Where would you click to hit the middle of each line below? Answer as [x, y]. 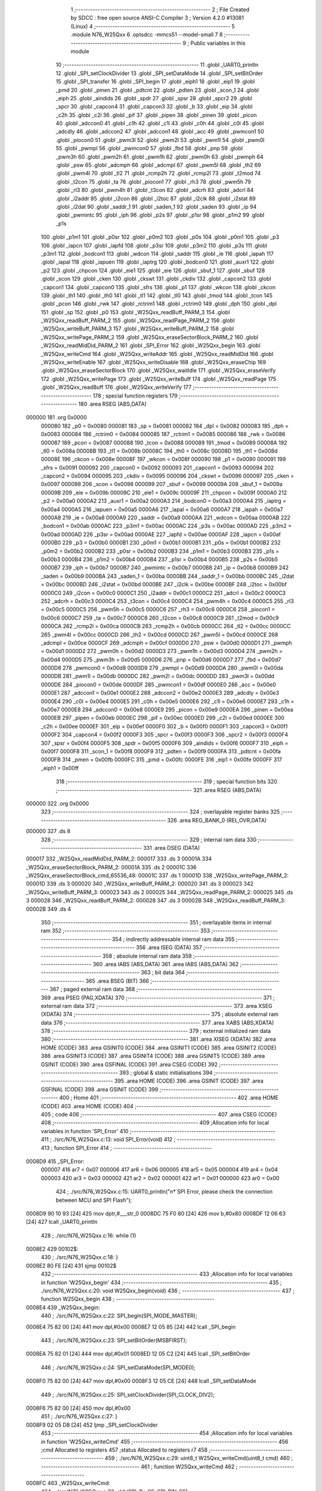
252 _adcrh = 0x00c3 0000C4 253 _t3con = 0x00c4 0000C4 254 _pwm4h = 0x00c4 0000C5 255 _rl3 [168, 601]
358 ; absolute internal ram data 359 [147, 956]
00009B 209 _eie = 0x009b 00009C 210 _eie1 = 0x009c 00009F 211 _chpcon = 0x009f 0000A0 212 [164, 493]
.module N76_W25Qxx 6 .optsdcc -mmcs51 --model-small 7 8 [147, 35]
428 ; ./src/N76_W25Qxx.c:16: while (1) [89, 1235]
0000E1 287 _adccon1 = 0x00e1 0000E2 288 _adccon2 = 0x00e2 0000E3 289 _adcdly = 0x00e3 [160, 693]
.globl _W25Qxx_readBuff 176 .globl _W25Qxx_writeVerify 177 [116, 387]
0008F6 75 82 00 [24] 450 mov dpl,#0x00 [78, 1408]
